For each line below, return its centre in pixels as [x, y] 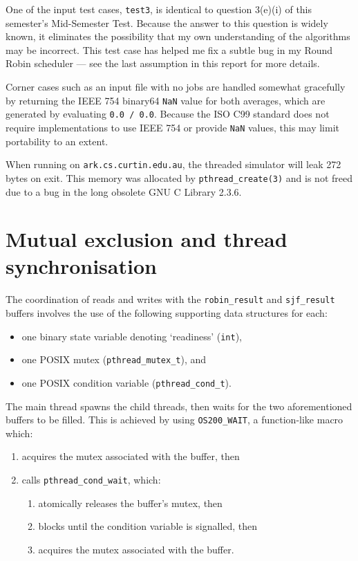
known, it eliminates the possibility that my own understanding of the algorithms [178, 36]
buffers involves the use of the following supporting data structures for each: [167, 313]
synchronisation [81, 266]
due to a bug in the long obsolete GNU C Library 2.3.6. [124, 191]
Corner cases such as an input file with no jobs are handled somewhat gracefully [176, 87]
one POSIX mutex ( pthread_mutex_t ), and [114, 359]
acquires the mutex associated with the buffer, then [131, 456]
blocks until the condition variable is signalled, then [148, 526]
